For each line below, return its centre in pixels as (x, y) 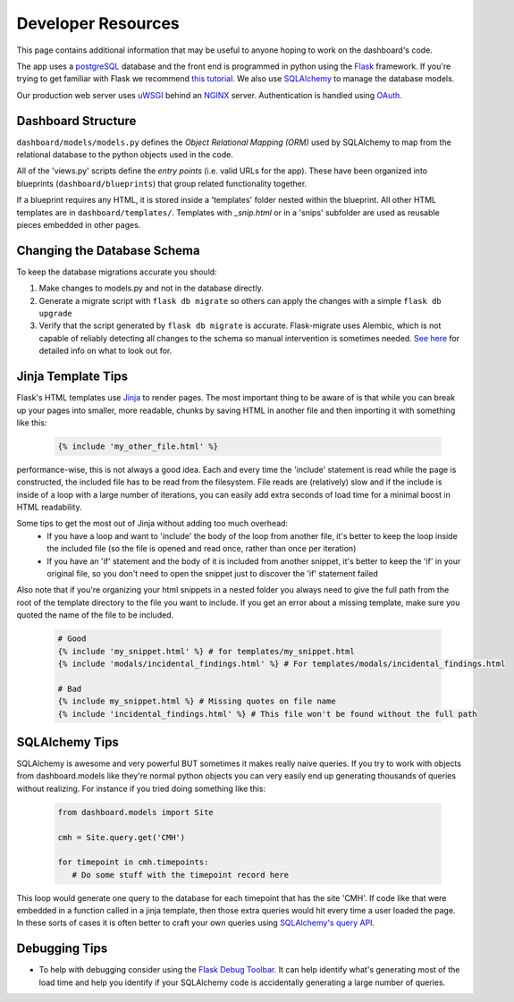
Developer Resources (98, 23)
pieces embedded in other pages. (79, 224)
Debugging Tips (62, 949)
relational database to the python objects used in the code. (125, 155)
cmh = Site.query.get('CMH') (122, 837)
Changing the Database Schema (108, 250)
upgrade (56, 314)
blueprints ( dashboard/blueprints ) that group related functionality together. (162, 183)
